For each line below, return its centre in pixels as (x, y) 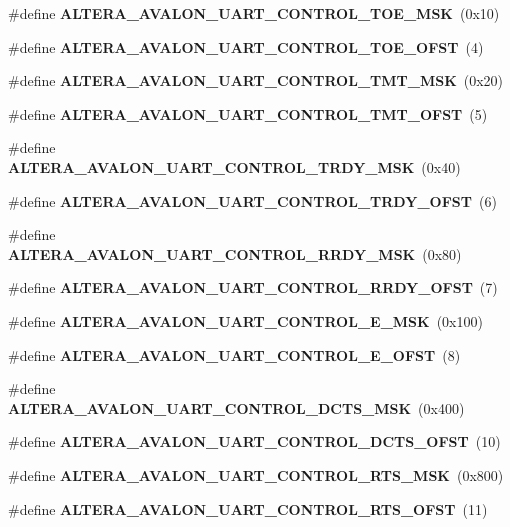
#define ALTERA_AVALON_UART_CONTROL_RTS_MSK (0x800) (256, 474)
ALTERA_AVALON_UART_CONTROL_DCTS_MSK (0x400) (236, 407)
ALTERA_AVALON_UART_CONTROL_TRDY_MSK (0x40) (234, 166)
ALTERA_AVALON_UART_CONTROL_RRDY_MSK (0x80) (235, 253)
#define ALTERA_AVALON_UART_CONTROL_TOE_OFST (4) (246, 46)
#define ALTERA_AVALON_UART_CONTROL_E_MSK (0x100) (245, 320)
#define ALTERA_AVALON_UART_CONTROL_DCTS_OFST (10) (254, 441)
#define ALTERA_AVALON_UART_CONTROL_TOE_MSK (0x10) (254, 13)
